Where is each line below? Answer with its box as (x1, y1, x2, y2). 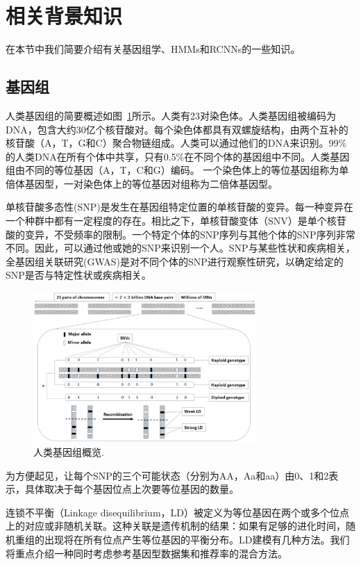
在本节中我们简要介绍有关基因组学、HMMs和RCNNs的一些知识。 (6, 42, 301, 56)
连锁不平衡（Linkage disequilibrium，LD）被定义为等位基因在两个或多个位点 (6, 505, 350, 519)
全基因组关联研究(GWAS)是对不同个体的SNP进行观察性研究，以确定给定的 (6, 254, 344, 268)
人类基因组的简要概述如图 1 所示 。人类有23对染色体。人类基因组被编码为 (6, 108, 336, 122)
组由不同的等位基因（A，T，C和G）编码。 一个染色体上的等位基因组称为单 (6, 163, 349, 177)
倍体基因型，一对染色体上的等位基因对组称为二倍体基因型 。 (6, 176, 278, 190)
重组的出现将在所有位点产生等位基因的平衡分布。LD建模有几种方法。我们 (15, 532, 350, 547)
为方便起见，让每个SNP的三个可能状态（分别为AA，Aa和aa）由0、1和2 (6, 468, 329, 482)
